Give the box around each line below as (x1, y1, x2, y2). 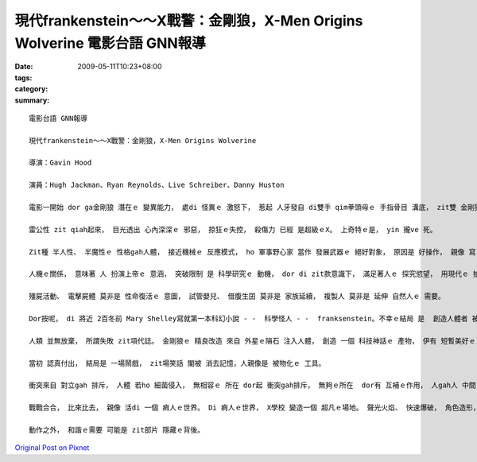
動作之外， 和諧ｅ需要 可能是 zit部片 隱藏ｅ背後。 (29, 425, 204, 434)
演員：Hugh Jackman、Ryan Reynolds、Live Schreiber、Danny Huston (29, 181, 285, 190)
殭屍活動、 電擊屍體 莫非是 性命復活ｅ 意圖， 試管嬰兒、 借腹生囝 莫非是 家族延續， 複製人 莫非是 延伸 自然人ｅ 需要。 (29, 292, 445, 301)
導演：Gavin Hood (29, 158, 92, 167)
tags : (14, 72, 33, 83)
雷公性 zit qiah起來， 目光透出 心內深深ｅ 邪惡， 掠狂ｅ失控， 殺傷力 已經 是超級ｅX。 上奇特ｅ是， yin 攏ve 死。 (29, 225, 437, 234)
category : (14, 84, 48, 94)
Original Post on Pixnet (14, 443, 90, 452)
